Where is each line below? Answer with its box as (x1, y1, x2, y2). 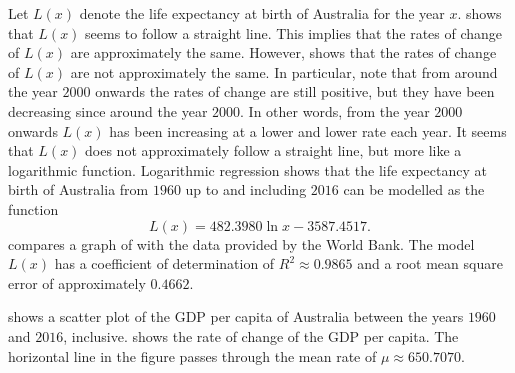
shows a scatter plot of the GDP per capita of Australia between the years (8, 306, 464, 327)
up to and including (185, 179, 307, 200)
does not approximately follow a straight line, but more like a (85, 140, 462, 161)
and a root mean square (357, 253, 503, 274)
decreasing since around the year (8, 100, 208, 121)
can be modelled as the (343, 179, 485, 200)
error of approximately (8, 272, 146, 293)
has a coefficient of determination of (54, 253, 275, 274)
